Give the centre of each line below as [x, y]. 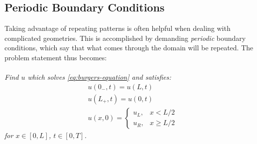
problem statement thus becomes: [56, 57]
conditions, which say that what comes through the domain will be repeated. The [129, 48]
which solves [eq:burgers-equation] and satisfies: [99, 77]
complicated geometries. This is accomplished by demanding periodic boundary [125, 38]
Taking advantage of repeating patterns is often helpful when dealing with [118, 28]
